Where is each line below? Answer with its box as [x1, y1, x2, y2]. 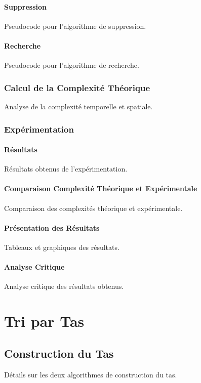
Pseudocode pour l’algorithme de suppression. [4, 20, 146, 31]
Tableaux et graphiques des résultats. [4, 242, 119, 252]
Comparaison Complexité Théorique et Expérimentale [4, 183, 197, 194]
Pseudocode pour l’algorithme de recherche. [4, 60, 139, 70]
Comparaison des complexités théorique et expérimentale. [4, 202, 183, 213]
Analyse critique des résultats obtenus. [4, 281, 124, 291]
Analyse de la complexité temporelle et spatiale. [4, 101, 153, 111]
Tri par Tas [4, 311, 85, 331]
